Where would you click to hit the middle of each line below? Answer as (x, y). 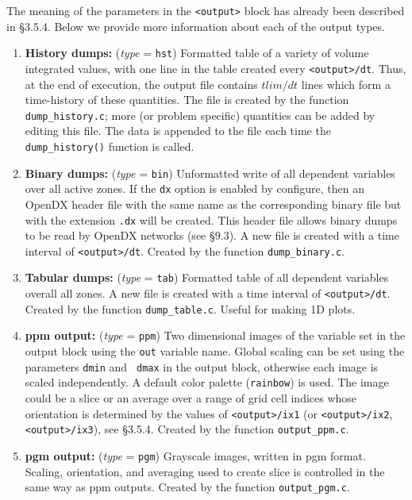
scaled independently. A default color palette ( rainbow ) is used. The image (207, 382)
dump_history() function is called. (110, 146)
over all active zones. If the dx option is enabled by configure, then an (194, 188)
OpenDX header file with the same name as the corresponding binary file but (213, 204)
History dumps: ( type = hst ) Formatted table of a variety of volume (197, 53)
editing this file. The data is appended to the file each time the (178, 131)
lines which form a (346, 84)
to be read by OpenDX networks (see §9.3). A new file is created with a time (212, 235)
